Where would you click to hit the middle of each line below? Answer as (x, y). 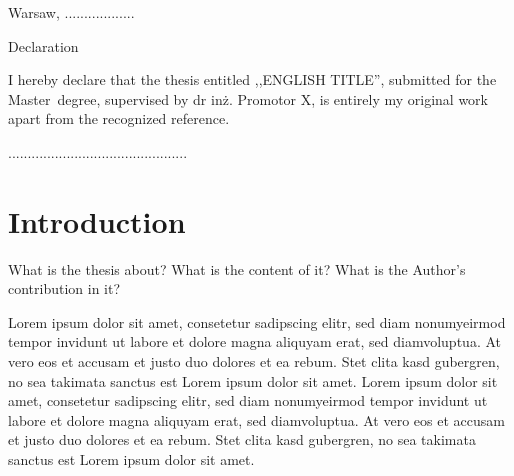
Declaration (43, 45)
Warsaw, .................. (71, 12)
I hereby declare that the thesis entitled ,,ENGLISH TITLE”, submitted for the (252, 79)
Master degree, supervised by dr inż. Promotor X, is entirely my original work (248, 98)
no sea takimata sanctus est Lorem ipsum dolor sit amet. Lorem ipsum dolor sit (253, 380)
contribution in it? (64, 288)
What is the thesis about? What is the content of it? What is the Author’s (237, 268)
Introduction (97, 220)
